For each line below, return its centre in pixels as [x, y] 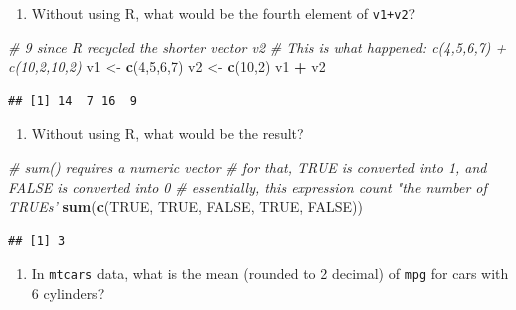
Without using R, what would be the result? [167, 133]
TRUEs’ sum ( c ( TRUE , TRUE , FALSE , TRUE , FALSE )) [185, 206]
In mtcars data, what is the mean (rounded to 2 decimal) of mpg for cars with [270, 273]
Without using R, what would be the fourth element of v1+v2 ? [223, 13]
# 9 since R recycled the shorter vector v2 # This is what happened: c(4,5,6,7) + [257, 46]
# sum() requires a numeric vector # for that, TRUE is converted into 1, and [247, 167]
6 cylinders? [68, 293]
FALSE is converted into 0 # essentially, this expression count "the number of [247, 186]
